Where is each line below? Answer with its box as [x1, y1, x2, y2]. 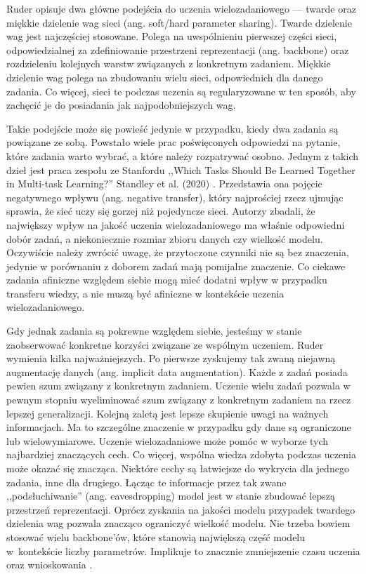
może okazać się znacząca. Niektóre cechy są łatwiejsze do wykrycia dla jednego [6, 461, 349, 475]
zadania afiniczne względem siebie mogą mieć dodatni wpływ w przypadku [6, 272, 327, 287]
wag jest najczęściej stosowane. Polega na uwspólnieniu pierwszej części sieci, [6, 29, 337, 44]
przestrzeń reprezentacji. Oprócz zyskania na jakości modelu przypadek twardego [6, 502, 355, 516]
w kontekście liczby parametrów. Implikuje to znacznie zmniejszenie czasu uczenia [6, 543, 360, 558]
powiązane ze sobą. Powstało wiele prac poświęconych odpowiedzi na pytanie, [6, 135, 341, 149]
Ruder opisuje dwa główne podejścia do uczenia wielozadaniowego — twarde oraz [6, 1, 356, 15]
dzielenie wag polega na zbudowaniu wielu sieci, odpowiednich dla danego [6, 69, 323, 84]
